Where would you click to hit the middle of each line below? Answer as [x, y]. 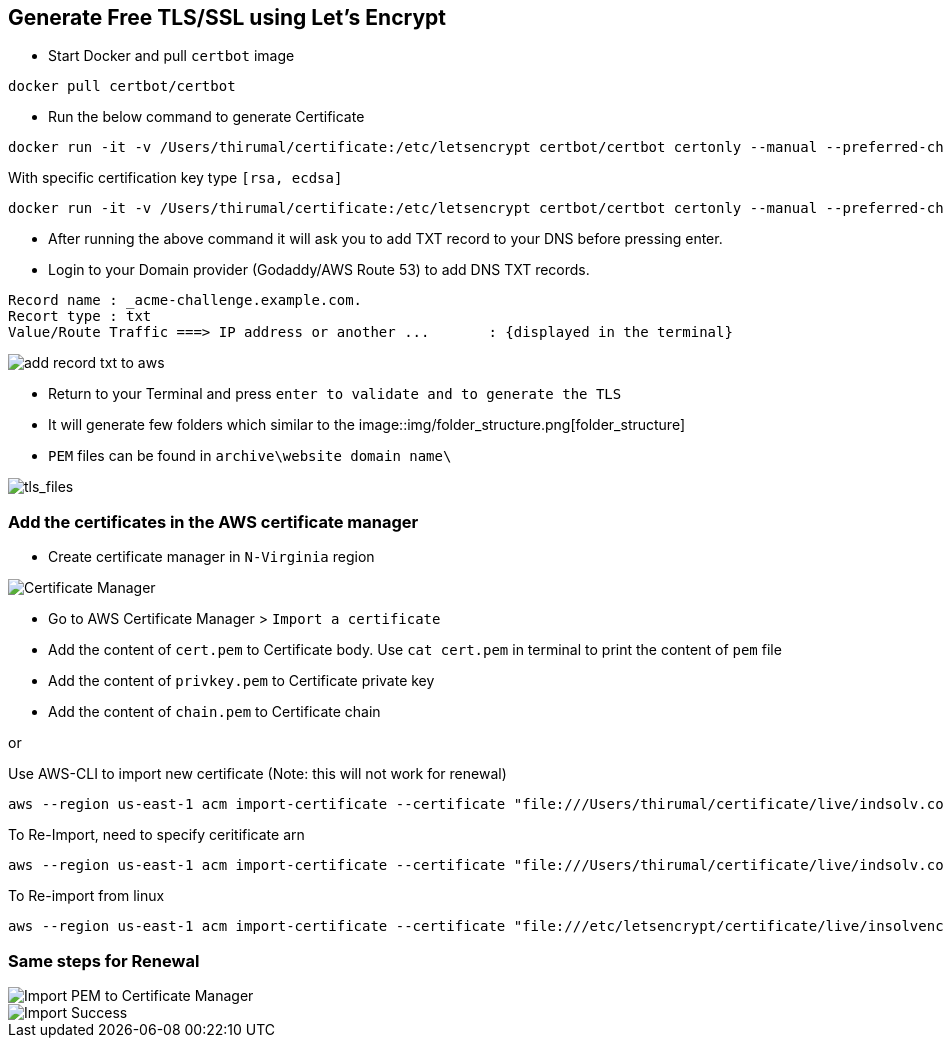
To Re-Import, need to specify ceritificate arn [156, 835]
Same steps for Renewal [104, 960]
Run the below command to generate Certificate [206, 117]
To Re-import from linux [86, 896]
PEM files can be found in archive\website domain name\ [250, 456]
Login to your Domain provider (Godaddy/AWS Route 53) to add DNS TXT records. [319, 270]
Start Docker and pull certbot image [171, 56]
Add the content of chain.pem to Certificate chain [214, 712]
